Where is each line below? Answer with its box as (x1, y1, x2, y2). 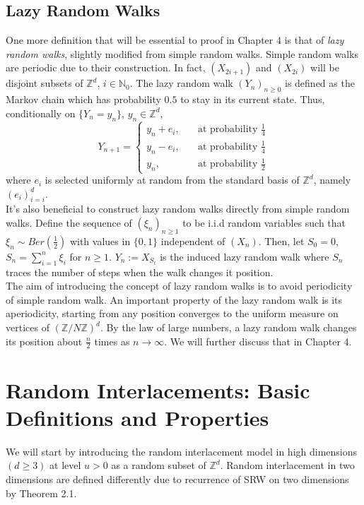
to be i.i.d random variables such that (182, 215, 346, 230)
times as (94, 333, 130, 348)
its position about (6, 333, 83, 348)
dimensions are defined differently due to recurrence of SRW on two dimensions (6, 471, 349, 486)
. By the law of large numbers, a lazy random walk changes (100, 320, 357, 335)
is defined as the (285, 76, 355, 90)
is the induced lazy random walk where (160, 249, 329, 263)
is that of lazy (284, 32, 344, 47)
